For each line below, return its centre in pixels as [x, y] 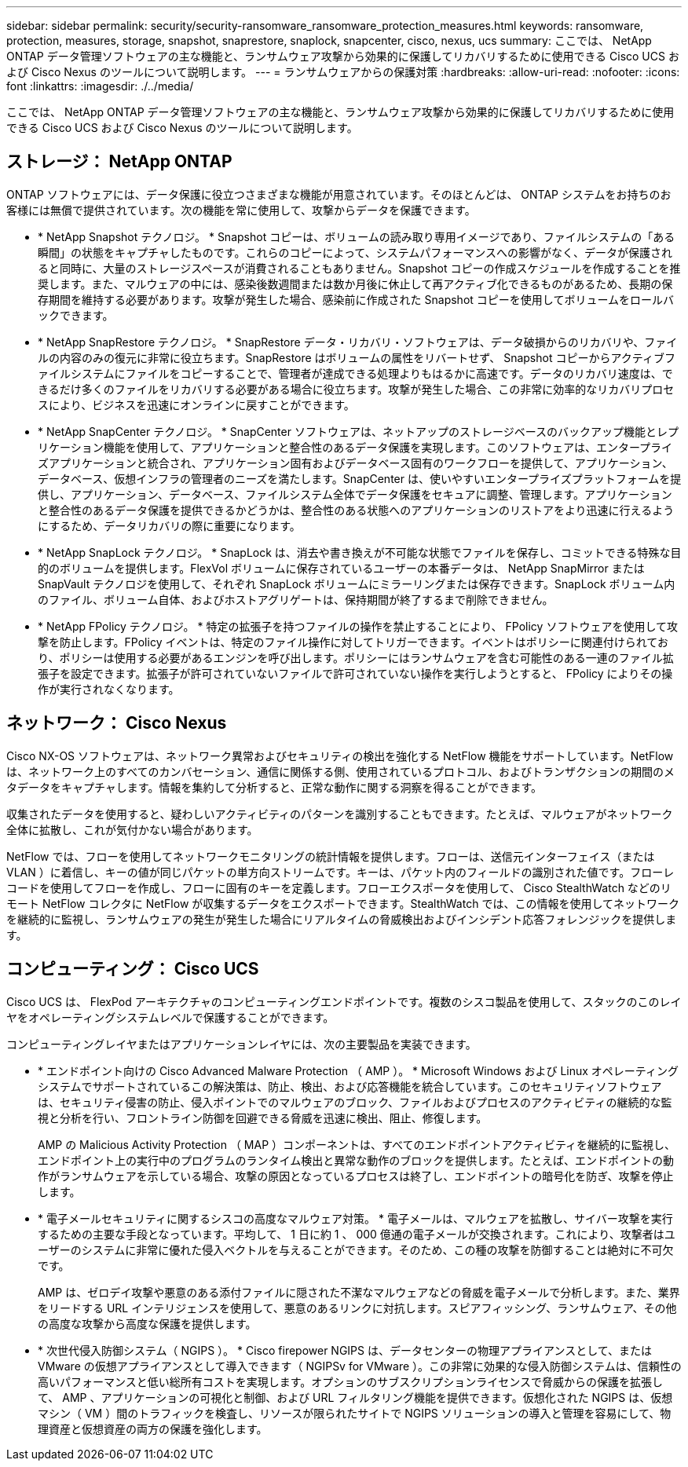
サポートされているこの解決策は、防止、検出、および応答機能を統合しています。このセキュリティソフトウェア [377, 1086]
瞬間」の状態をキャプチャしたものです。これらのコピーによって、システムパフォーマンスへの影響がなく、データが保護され [355, 252]
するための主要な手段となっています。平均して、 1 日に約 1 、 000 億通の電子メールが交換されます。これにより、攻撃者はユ [357, 1234]
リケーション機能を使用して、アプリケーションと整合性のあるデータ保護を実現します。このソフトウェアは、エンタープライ [355, 447]
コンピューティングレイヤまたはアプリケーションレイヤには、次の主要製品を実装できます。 [242, 1044]
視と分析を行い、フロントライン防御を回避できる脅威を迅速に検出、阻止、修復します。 [263, 1118]
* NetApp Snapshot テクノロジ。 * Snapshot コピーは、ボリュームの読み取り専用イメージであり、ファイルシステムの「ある [357, 236]
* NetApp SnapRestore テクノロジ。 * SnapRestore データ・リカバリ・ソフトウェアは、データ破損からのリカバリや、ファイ [358, 342]
